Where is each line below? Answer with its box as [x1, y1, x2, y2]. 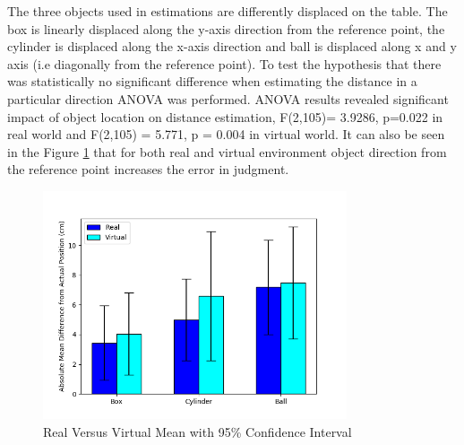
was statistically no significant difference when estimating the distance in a [7, 72, 417, 91]
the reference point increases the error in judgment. [7, 160, 289, 179]
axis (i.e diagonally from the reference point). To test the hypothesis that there [7, 54, 442, 73]
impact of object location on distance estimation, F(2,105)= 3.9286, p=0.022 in [7, 107, 443, 126]
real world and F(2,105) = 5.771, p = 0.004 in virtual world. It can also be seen [7, 125, 445, 144]
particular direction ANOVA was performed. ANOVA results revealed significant [7, 89, 449, 108]
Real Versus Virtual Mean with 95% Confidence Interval [43, 422, 352, 441]
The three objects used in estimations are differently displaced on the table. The [7, 2, 448, 20]
